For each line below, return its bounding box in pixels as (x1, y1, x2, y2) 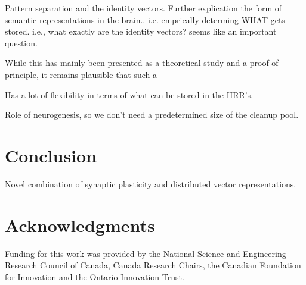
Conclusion (5, 143, 97, 167)
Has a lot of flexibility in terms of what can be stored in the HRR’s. (5, 88, 254, 101)
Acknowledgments (5, 212, 155, 237)
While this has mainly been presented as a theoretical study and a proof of (5, 57, 279, 69)
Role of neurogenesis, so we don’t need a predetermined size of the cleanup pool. (5, 108, 299, 121)
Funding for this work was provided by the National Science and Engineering (5, 247, 286, 259)
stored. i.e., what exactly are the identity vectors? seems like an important (5, 25, 277, 37)
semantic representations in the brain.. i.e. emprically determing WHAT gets (5, 13, 285, 26)
